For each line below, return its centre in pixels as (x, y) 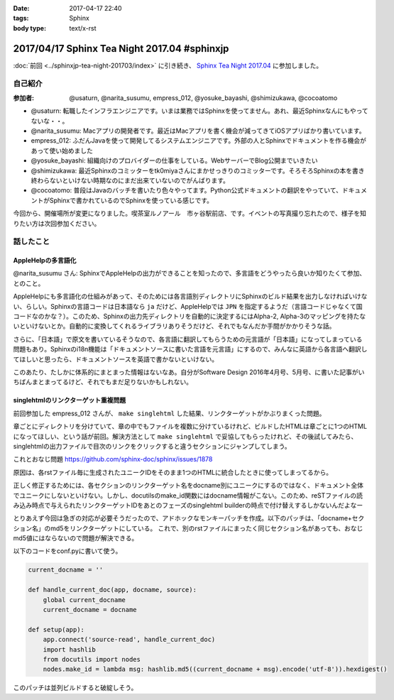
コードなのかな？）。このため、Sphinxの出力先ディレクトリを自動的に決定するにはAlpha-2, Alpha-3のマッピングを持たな (190, 317)
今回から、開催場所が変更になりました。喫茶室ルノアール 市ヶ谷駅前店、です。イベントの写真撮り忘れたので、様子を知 (190, 214)
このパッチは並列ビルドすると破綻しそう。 (75, 688)
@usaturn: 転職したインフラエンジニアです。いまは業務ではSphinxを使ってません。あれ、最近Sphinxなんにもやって (199, 111)
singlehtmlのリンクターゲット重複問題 (70, 400)
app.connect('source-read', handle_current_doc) (129, 640)
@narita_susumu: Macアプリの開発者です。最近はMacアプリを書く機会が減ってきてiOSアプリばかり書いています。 (198, 131)
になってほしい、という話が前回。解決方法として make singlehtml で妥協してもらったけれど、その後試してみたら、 (185, 436)
